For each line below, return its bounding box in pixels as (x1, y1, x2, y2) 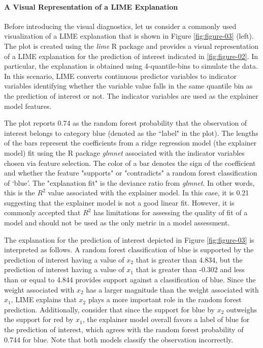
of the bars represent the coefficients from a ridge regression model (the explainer (4, 137, 257, 148)
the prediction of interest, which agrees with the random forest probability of (4, 324, 244, 335)
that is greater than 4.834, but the (136, 254, 243, 265)
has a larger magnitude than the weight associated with (86, 284, 259, 295)
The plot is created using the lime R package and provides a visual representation (4, 40, 258, 51)
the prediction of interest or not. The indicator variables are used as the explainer (4, 90, 258, 101)
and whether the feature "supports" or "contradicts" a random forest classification (4, 167, 257, 178)
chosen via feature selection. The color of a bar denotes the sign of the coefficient (4, 157, 256, 168)
